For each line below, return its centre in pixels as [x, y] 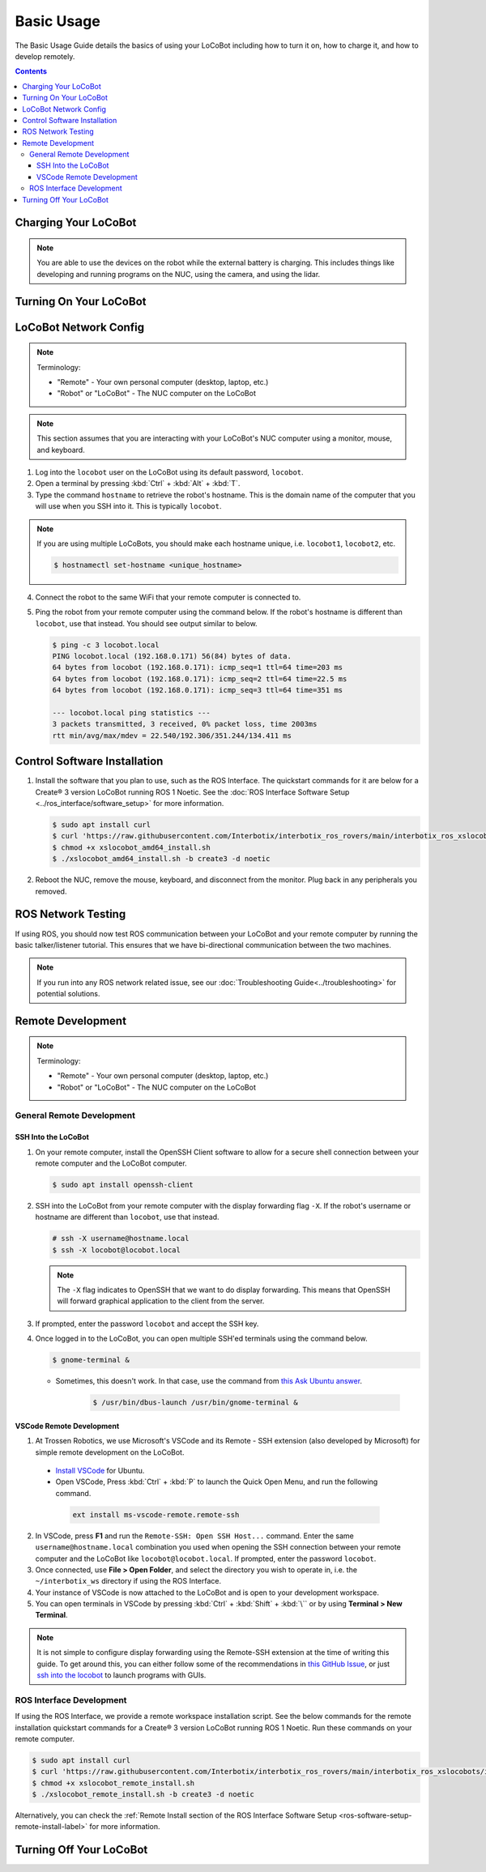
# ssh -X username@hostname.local [121, 1239]
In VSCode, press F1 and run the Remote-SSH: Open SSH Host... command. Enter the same [194, 1536]
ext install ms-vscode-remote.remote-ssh [156, 1514]
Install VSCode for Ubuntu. [100, 1470]
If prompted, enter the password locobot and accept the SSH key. [147, 1324]
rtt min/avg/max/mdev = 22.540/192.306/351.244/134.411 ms [172, 736]
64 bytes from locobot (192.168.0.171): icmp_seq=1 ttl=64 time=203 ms [198, 667]
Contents [31, 71]
